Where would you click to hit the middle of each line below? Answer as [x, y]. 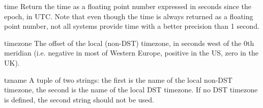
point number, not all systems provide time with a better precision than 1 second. [132, 26]
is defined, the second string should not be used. [79, 99]
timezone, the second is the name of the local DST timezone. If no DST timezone [131, 90]
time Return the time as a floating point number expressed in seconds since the [128, 6]
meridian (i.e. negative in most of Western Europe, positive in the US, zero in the [131, 53]
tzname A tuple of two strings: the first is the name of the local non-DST [118, 79]
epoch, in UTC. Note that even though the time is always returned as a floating [129, 16]
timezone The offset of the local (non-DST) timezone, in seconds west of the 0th [129, 43]
